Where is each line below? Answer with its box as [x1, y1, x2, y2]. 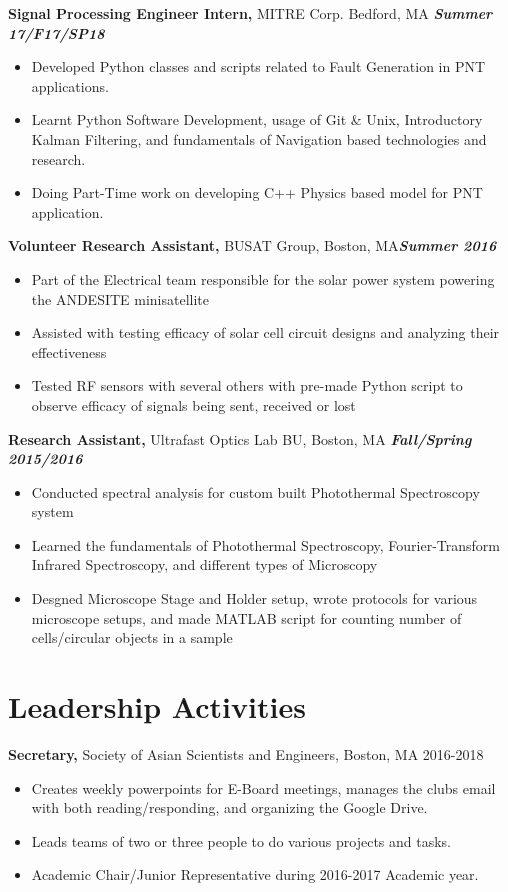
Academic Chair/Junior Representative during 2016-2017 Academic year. [31, 864, 479, 885]
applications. [31, 75, 109, 96]
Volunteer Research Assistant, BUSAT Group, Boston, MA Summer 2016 [8, 235, 497, 256]
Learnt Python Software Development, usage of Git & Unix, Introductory [31, 109, 483, 130]
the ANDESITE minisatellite [31, 288, 210, 309]
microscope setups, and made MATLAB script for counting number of [31, 607, 462, 628]
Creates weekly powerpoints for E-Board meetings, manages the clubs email [31, 777, 496, 798]
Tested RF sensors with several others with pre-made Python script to [31, 375, 463, 396]
